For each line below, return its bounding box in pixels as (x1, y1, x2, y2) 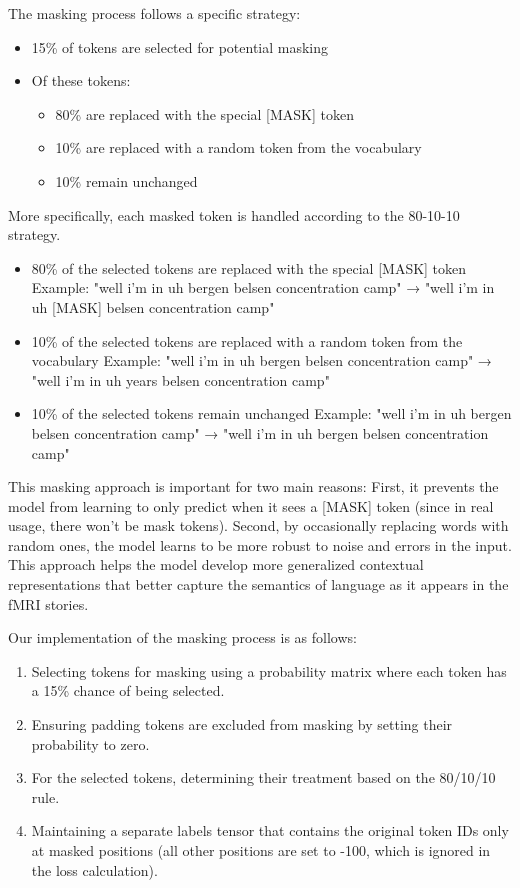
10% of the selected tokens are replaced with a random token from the (31, 330, 463, 351)
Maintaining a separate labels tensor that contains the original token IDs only (31, 820, 509, 841)
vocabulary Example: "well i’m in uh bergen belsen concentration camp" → (31, 350, 492, 371)
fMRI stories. (8, 593, 89, 614)
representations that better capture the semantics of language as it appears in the (8, 574, 509, 595)
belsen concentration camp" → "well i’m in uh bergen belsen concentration (31, 422, 489, 443)
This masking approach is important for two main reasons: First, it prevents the (8, 476, 499, 497)
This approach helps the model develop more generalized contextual (8, 554, 424, 575)
